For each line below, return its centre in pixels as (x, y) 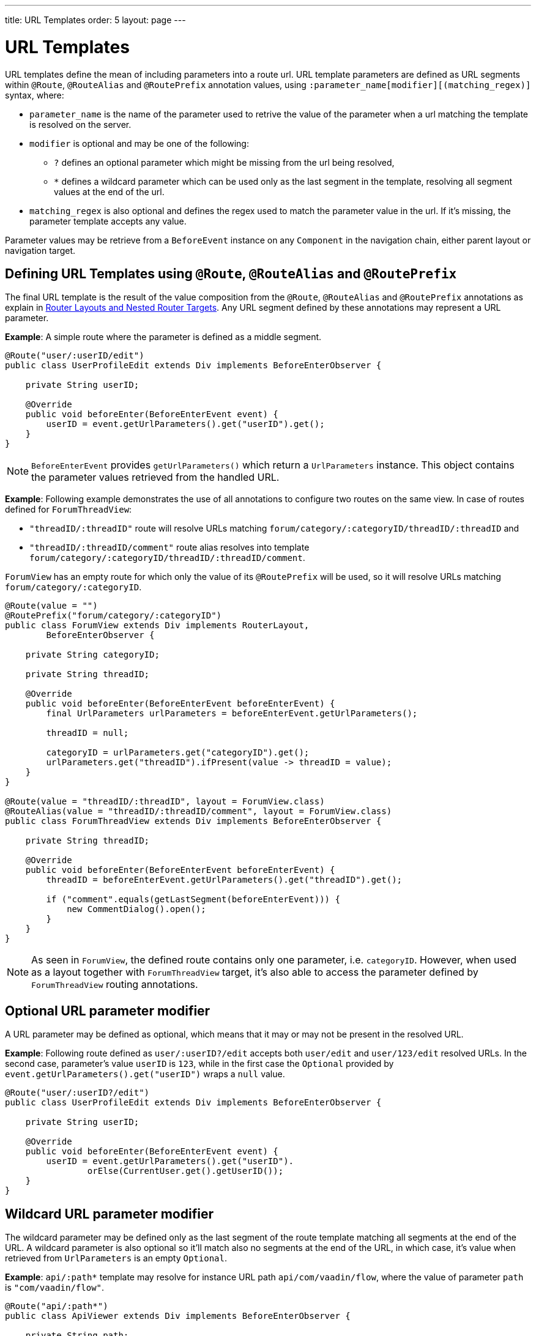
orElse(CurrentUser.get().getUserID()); (185, 1171)
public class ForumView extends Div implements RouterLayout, (157, 625)
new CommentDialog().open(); (136, 909)
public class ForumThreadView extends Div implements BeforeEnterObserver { (193, 821)
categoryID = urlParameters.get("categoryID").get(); (178, 753)
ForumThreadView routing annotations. (115, 985)
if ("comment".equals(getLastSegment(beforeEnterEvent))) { (193, 900)
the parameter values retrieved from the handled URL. (155, 477)
